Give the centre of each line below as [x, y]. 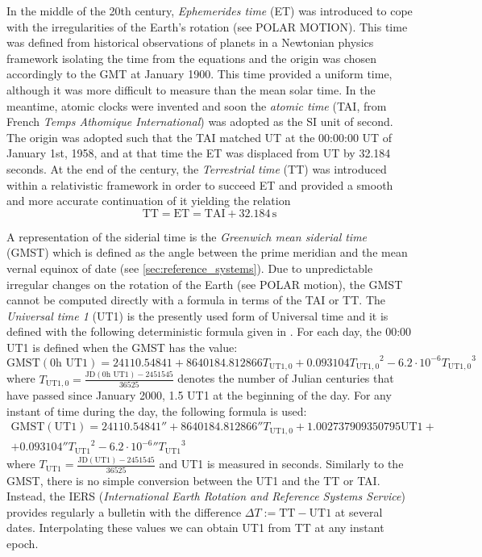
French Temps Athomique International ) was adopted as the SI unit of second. [200, 121]
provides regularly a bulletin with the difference [124, 511]
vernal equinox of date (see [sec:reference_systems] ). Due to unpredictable [190, 268]
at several [359, 511]
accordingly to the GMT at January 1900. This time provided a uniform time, [199, 74]
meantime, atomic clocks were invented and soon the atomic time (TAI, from [197, 105]
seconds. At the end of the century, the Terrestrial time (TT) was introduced [197, 168]
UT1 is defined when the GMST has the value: [122, 347]
